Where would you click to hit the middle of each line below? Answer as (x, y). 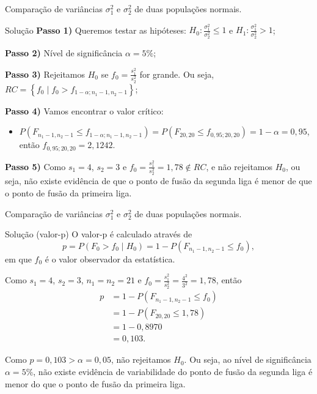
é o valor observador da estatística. (110, 258)
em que (18, 258)
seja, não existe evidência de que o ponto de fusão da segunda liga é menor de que (158, 181)
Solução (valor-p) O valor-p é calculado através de (99, 234)
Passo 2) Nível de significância (64, 53)
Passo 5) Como (35, 166)
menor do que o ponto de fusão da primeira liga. (95, 383)
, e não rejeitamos (239, 166)
